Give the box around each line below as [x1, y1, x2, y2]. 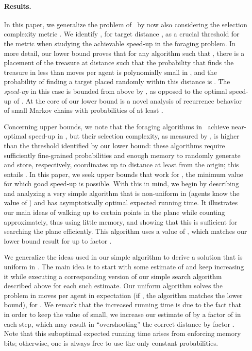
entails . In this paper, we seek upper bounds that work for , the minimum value [4, 169, 243, 179]
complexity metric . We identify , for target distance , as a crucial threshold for [4, 29, 240, 39]
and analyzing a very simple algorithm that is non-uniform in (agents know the [4, 188, 239, 198]
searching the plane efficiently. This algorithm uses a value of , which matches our [4, 226, 247, 236]
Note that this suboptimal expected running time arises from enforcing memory [4, 328, 241, 338]
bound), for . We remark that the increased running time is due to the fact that [4, 299, 241, 310]
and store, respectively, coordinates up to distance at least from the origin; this [4, 159, 239, 170]
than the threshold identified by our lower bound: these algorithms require [4, 140, 225, 150]
